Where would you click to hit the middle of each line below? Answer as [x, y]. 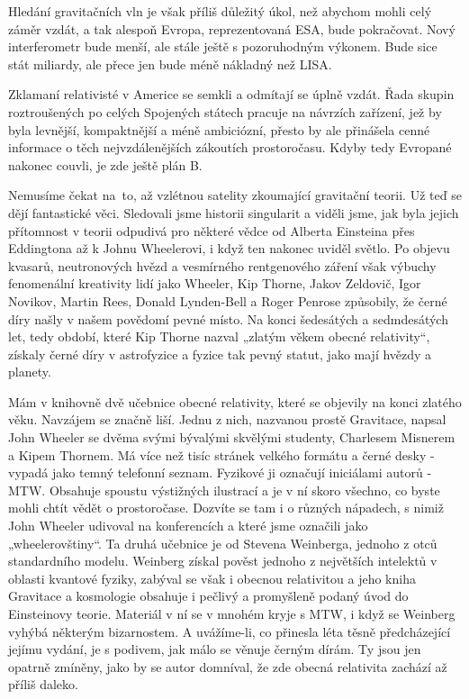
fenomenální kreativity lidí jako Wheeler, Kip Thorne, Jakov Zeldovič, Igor [215, 283]
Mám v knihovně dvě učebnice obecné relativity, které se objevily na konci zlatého [235, 401]
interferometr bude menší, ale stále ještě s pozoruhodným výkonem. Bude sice [223, 46]
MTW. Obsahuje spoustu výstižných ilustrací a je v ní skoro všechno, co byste [224, 490]
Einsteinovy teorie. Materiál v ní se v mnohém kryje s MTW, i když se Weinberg [232, 613]
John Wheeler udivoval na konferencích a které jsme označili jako [188, 526]
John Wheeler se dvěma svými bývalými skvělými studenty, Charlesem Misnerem [232, 437]
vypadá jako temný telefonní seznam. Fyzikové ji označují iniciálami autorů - [220, 472]
